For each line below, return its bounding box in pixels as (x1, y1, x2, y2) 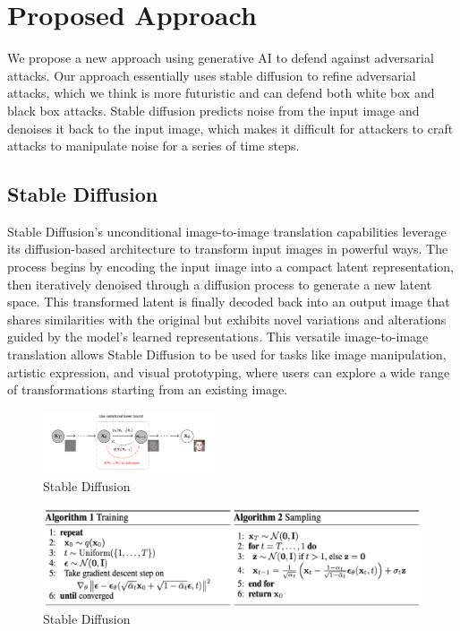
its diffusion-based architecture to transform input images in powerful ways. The (7, 239, 448, 258)
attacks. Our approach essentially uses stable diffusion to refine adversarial (7, 65, 416, 84)
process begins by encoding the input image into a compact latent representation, (7, 257, 454, 276)
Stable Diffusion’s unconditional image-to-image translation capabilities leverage (7, 221, 447, 240)
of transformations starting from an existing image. (7, 380, 288, 399)
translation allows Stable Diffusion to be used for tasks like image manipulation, (7, 345, 447, 364)
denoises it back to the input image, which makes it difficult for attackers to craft (7, 118, 454, 137)
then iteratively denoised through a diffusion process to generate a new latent (7, 274, 432, 293)
